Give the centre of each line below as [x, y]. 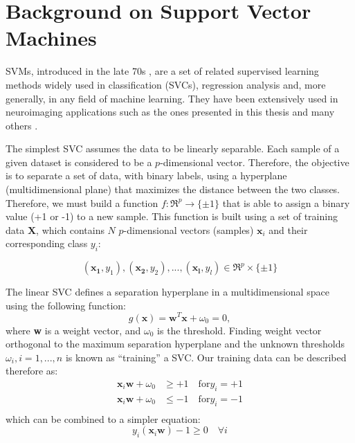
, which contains [70, 229]
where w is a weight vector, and [73, 330]
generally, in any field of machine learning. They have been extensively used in [172, 98]
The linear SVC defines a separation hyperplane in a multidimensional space [167, 292]
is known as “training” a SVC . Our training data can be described [206, 357]
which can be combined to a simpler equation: [103, 418]
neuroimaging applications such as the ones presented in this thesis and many [170, 112]
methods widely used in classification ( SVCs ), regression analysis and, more [166, 84]
